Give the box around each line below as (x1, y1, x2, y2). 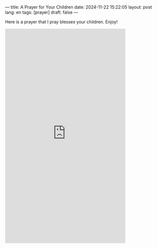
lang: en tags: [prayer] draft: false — (5, 9, 78, 15)
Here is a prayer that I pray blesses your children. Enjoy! (5, 19, 118, 25)
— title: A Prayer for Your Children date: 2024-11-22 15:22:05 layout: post (5, 4, 152, 10)
